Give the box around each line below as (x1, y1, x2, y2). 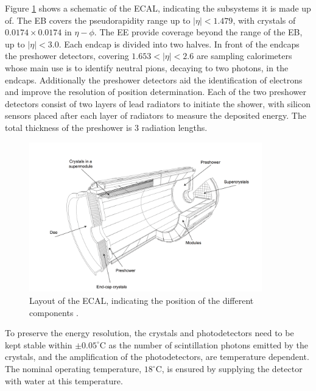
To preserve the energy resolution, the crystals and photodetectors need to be (5, 326, 294, 339)
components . (29, 306, 79, 319)
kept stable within (5, 338, 72, 351)
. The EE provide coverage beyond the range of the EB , (94, 26, 303, 38)
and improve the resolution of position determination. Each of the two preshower (5, 85, 306, 98)
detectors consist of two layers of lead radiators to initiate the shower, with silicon (5, 97, 311, 110)
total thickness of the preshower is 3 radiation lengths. (5, 121, 208, 133)
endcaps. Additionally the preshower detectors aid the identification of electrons (5, 73, 303, 86)
